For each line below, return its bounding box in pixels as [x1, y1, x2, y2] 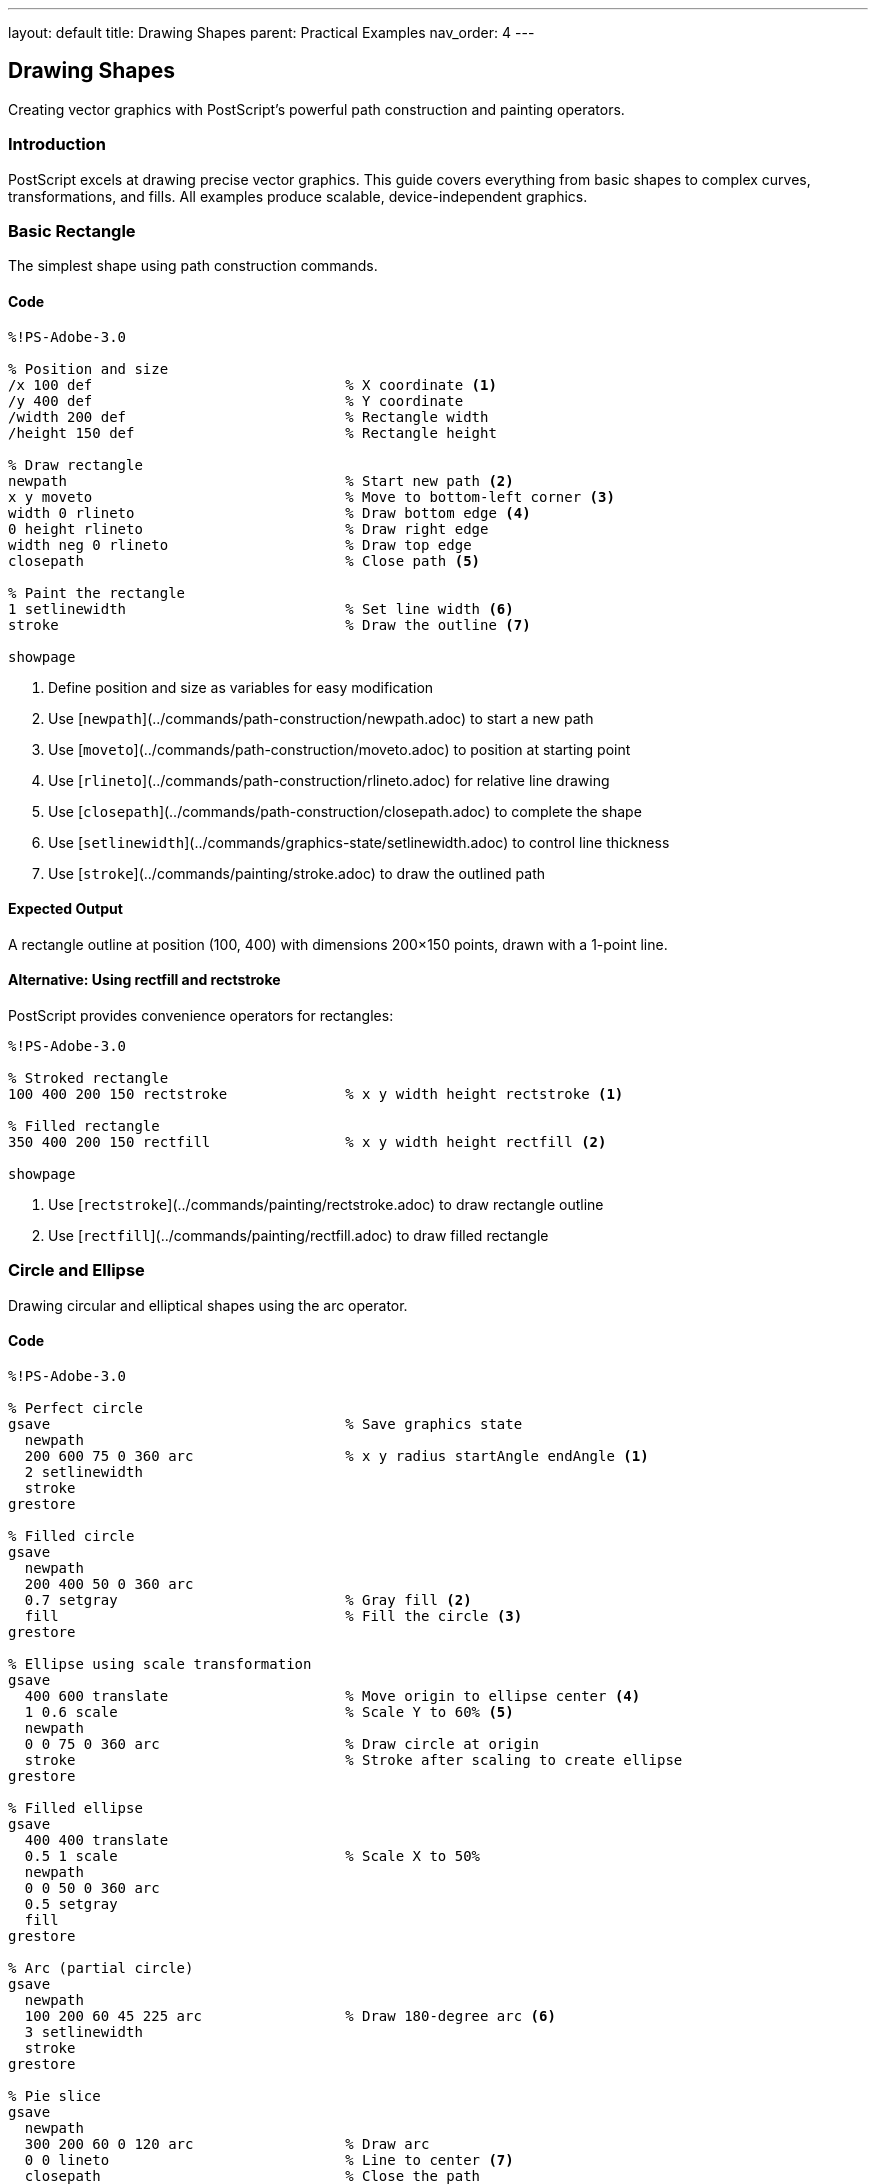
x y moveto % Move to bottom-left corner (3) [8, 488, 615, 505]
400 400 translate [24, 1831, 169, 1848]
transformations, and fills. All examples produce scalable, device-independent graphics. [8, 187, 588, 205]
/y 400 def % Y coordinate [8, 392, 464, 409]
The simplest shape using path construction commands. [8, 257, 378, 275]
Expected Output [8, 900, 123, 918]
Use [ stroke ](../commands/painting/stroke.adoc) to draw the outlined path [48, 864, 546, 882]
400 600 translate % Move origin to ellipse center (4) [24, 1687, 641, 1704]
